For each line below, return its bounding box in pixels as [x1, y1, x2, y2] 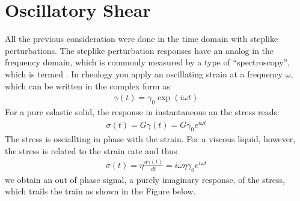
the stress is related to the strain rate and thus [5, 145, 177, 157]
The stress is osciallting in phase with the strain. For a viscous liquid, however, [5, 133, 296, 145]
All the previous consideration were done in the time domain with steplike [5, 32, 278, 45]
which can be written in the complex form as [5, 79, 170, 92]
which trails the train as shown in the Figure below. [5, 185, 196, 197]
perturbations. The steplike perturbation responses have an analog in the [5, 44, 274, 56]
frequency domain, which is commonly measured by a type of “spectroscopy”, [5, 56, 290, 68]
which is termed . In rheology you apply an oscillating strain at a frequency [5, 67, 283, 80]
